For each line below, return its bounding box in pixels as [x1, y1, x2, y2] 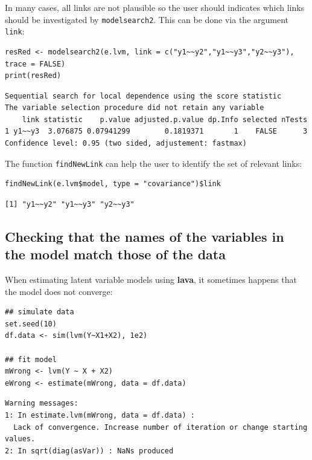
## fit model [5, 355, 57, 364]
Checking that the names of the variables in [5, 227, 284, 245]
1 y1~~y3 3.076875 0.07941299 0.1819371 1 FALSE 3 [5, 127, 308, 136]
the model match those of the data [5, 245, 226, 264]
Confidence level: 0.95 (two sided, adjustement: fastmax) [5, 139, 247, 148]
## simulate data [5, 308, 74, 317]
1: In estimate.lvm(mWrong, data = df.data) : [5, 411, 195, 420]
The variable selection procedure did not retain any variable [5, 103, 264, 112]
